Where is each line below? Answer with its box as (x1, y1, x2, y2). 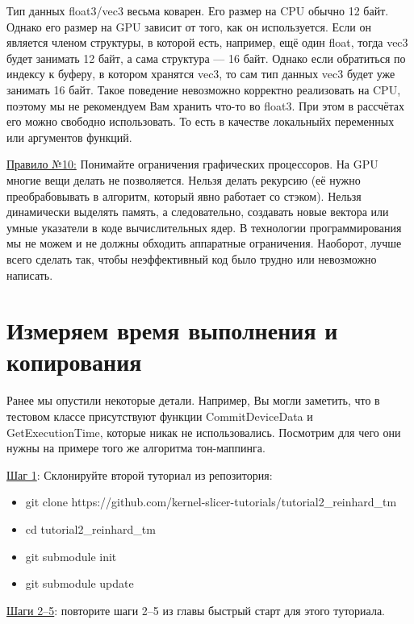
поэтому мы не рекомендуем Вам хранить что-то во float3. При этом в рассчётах (6, 97, 404, 114)
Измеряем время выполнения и (6, 314, 338, 347)
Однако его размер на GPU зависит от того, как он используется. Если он (6, 18, 371, 35)
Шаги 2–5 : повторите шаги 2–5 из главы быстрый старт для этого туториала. (6, 601, 386, 618)
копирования (6, 345, 142, 378)
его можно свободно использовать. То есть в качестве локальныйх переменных (6, 113, 395, 130)
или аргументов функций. (6, 128, 132, 145)
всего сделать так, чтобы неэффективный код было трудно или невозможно (6, 250, 377, 267)
